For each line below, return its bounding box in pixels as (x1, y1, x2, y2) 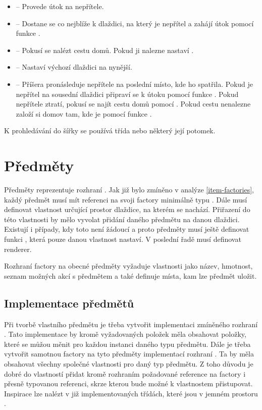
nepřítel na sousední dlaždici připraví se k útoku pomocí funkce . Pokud (16, 88, 239, 99)
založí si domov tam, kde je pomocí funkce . (16, 108, 152, 119)
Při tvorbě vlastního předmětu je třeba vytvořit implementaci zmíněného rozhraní (4, 319, 258, 329)
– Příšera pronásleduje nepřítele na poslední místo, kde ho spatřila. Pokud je (16, 78, 253, 89)
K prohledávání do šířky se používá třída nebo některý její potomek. (4, 125, 216, 136)
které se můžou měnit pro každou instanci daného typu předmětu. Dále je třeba (4, 338, 251, 349)
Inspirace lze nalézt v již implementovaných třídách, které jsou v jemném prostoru (4, 388, 258, 398)
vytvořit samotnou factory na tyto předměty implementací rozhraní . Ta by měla (4, 348, 254, 359)
